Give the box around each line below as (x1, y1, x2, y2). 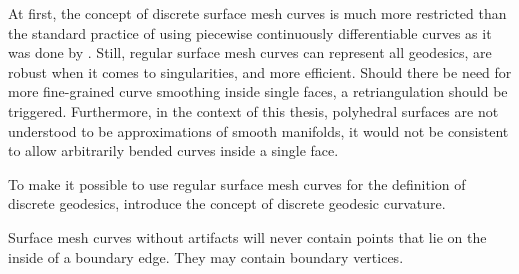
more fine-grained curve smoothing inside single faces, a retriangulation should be (8, 81, 508, 102)
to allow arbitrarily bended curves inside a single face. (8, 140, 339, 161)
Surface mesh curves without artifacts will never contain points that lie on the (8, 226, 487, 247)
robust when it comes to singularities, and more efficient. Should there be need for (8, 61, 512, 82)
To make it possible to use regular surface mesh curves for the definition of (8, 173, 466, 194)
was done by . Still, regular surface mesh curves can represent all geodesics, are (8, 42, 492, 63)
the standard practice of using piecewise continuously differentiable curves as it (8, 22, 492, 43)
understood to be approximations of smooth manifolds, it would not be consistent (8, 120, 509, 141)
